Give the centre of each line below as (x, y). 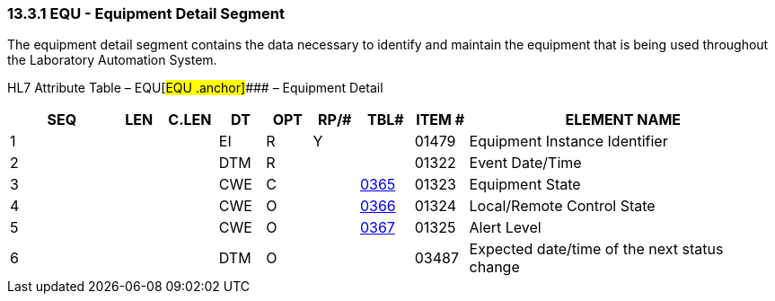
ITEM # (440, 120)
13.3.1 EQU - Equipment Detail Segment (146, 13)
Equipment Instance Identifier (568, 142)
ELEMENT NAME (623, 120)
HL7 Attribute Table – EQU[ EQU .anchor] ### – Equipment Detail (195, 88)
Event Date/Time (525, 163)
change (494, 267)
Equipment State (525, 185)
